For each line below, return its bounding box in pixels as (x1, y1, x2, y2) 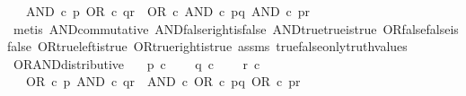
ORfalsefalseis (382, 19, 459, 38)
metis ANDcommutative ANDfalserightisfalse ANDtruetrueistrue (13, 19, 377, 38)
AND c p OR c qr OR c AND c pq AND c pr (25, 2, 311, 20)
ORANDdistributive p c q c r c (13, 54, 260, 73)
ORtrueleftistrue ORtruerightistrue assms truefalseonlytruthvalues (37, 37, 408, 56)
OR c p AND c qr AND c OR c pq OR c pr (25, 72, 301, 91)
